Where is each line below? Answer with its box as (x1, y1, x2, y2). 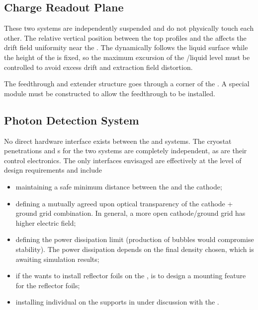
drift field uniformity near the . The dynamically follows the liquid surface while (4, 42, 248, 53)
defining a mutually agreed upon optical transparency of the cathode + (15, 198, 233, 208)
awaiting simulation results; (15, 253, 99, 264)
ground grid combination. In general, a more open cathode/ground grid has (15, 208, 246, 218)
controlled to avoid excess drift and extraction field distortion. (4, 62, 193, 72)
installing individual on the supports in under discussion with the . (15, 297, 219, 307)
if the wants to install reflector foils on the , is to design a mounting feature (15, 270, 246, 281)
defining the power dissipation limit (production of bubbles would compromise (15, 234, 254, 245)
